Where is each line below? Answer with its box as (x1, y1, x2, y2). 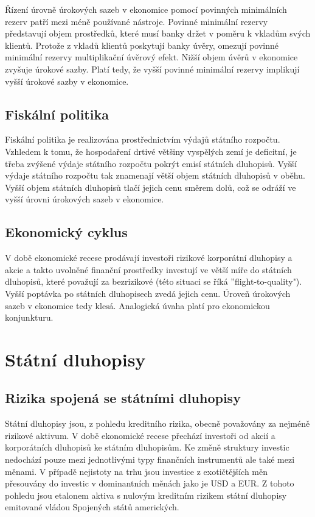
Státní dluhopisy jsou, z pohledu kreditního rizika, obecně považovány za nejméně (5, 417, 310, 430)
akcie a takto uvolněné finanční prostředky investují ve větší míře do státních (5, 263, 292, 276)
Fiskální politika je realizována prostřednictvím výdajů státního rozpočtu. (5, 133, 280, 146)
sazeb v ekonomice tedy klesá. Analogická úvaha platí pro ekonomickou (5, 299, 270, 312)
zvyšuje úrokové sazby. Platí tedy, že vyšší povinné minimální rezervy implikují (5, 62, 300, 75)
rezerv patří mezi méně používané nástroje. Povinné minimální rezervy (5, 15, 268, 27)
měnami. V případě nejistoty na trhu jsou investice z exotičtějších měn (5, 465, 268, 477)
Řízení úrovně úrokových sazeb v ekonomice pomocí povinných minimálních (5, 3, 287, 15)
